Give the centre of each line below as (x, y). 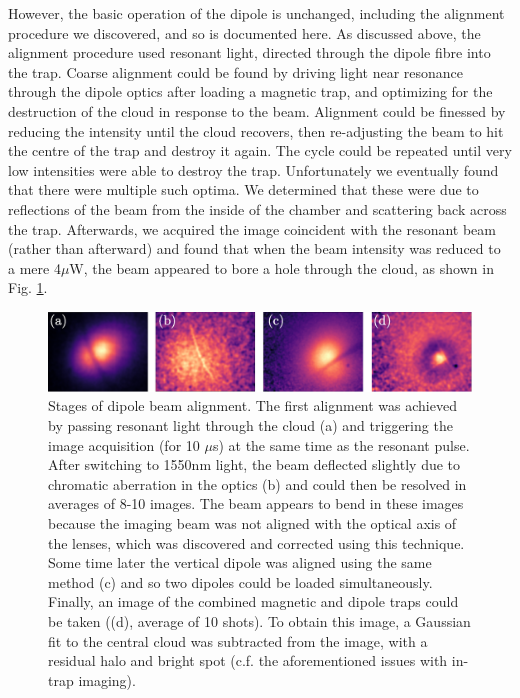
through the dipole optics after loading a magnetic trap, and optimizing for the (250, 91)
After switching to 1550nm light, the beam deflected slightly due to (254, 464)
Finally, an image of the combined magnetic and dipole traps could (253, 601)
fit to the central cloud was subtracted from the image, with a (238, 640)
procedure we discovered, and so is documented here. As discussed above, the (244, 32)
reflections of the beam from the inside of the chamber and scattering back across (257, 208)
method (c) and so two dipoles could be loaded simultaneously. (240, 581)
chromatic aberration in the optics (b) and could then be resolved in (257, 483)
